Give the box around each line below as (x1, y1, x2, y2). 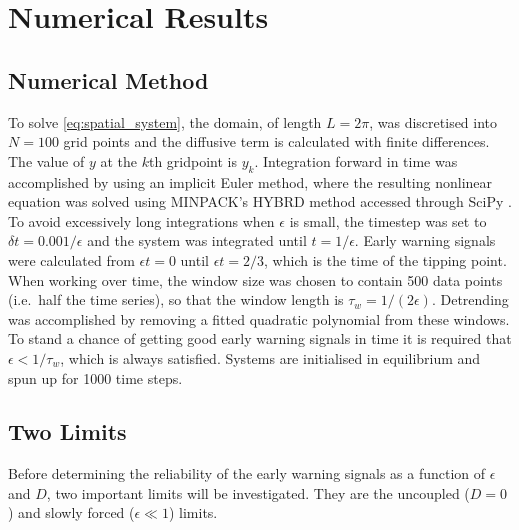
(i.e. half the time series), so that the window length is (8, 289, 344, 310)
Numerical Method (8, 64, 209, 95)
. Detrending (431, 289, 509, 310)
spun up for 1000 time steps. (8, 367, 183, 388)
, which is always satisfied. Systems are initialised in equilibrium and (60, 347, 481, 368)
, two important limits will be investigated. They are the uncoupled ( (46, 482, 470, 503)
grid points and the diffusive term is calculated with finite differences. (63, 131, 490, 152)
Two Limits (8, 416, 127, 447)
